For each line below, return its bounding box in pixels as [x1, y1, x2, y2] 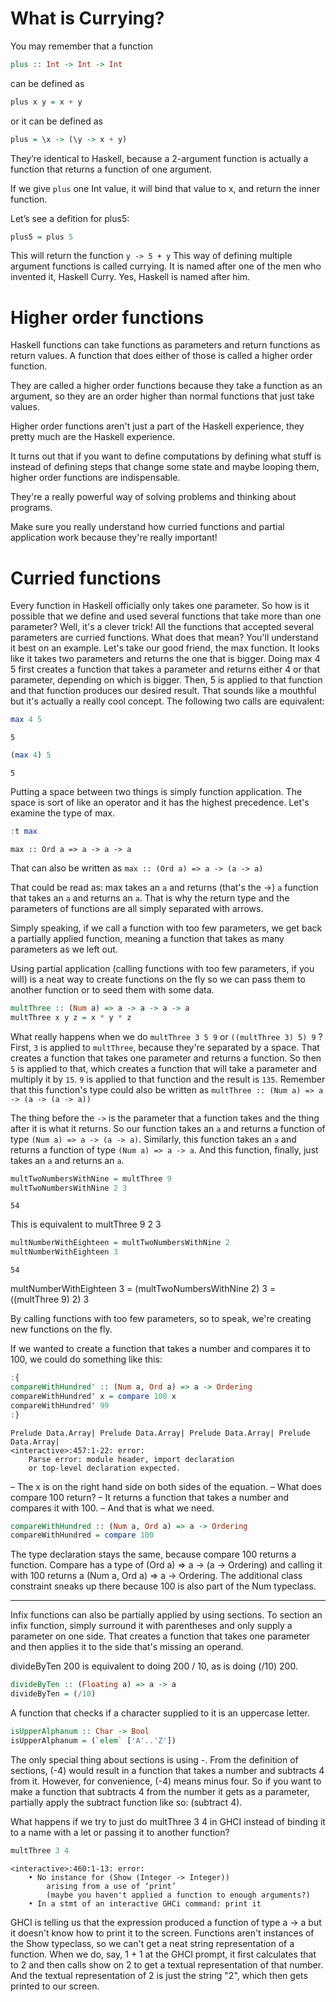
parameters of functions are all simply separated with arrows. [10, 902, 264, 914]
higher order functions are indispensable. [10, 472, 181, 484]
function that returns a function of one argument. [10, 163, 213, 175]
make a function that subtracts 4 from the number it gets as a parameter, [10, 1785, 310, 1797]
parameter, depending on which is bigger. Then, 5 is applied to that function [10, 674, 323, 686]
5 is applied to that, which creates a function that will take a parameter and [10, 1062, 318, 1074]
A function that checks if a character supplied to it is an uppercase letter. [10, 1707, 310, 1719]
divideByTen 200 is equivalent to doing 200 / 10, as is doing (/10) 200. [10, 1660, 298, 1672]
